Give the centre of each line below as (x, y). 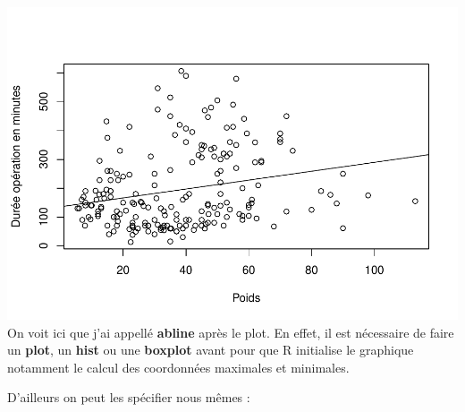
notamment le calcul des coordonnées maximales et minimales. (178, 367)
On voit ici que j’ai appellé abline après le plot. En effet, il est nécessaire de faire (231, 332)
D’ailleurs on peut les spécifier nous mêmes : (129, 397)
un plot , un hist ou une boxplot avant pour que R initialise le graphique (211, 350)
